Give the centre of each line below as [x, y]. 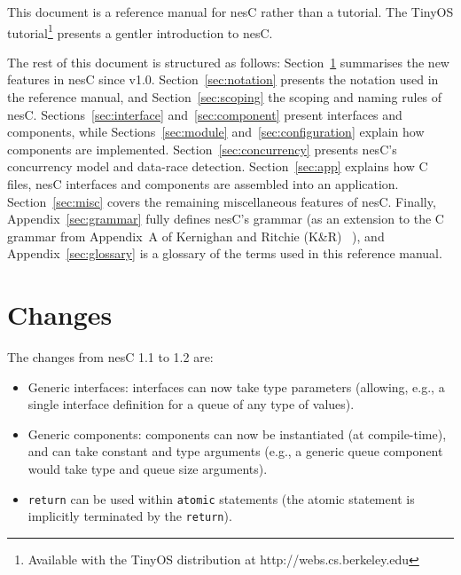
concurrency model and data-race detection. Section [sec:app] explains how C [218, 166]
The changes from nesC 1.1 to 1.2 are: [110, 357]
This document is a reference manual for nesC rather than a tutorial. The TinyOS [230, 12]
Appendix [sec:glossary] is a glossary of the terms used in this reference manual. [225, 253]
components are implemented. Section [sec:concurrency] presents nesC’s [202, 149]
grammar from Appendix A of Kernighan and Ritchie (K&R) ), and [196, 236]
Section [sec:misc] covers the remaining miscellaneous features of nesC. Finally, [222, 201]
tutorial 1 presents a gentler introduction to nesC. [140, 31]
